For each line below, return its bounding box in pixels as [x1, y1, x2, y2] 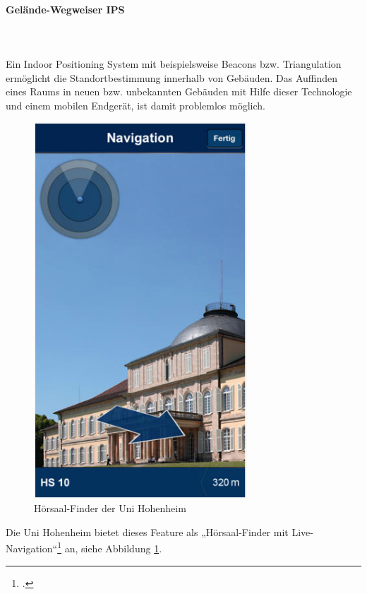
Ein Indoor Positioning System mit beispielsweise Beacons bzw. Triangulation [6, 56, 342, 71]
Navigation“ [6, 540, 58, 555]
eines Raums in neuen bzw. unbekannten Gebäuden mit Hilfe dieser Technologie [6, 84, 352, 99]
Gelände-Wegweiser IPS [6, 1, 125, 16]
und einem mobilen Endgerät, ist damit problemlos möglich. [6, 97, 265, 112]
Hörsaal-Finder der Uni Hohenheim [34, 501, 186, 516]
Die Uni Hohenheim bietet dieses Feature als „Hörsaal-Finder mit [6, 524, 289, 539]
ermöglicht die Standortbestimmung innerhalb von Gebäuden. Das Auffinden [6, 70, 338, 85]
